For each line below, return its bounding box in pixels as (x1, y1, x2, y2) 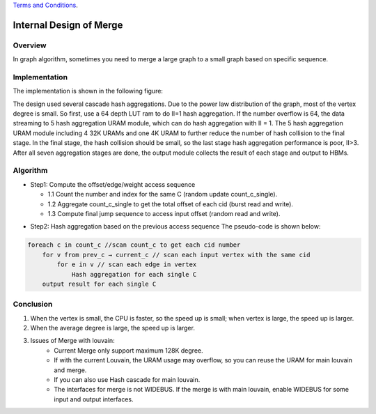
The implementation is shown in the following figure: (13, 87, 164, 95)
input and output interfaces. (54, 394, 134, 404)
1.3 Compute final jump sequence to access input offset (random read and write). (47, 209, 281, 217)
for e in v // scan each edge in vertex (56, 261, 197, 268)
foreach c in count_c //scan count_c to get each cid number (27, 241, 241, 249)
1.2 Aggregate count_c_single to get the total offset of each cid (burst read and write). (47, 199, 294, 208)
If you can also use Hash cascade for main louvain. (54, 375, 201, 383)
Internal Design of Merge (13, 19, 123, 31)
